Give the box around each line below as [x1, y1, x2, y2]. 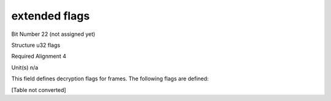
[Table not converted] [11, 86, 67, 94]
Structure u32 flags [11, 41, 61, 49]
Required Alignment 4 [11, 52, 67, 60]
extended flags [11, 9, 90, 23]
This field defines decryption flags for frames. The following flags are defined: [11, 75, 209, 82]
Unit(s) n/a [11, 64, 39, 71]
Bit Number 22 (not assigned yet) [11, 30, 96, 38]
